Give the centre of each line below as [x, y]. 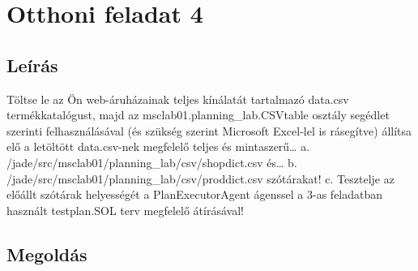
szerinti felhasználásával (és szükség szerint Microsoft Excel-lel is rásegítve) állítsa [209, 130]
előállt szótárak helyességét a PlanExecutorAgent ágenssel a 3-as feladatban [195, 194]
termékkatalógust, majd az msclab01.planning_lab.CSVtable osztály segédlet [198, 115]
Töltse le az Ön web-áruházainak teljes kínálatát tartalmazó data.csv [178, 99]
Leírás [32, 65]
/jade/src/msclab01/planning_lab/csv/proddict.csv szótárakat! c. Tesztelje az [200, 178]
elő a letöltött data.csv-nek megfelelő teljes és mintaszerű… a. [158, 146]
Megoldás [47, 254]
